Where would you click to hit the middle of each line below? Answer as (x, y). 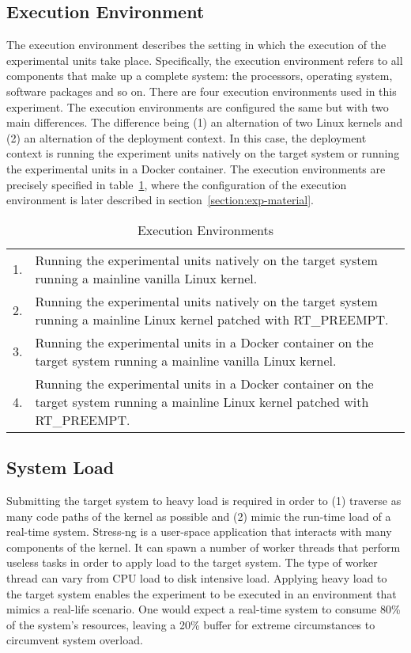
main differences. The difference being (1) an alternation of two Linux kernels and (205, 122)
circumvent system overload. (75, 640)
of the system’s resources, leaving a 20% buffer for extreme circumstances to (191, 624)
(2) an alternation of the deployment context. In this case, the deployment (187, 137)
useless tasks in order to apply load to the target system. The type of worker (192, 562)
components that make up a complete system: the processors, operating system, (200, 76)
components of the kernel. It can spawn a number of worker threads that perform (204, 547)
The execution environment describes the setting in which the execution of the (196, 45)
